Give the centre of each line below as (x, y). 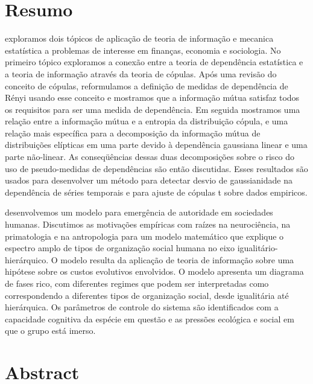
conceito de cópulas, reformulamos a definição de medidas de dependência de (147, 85)
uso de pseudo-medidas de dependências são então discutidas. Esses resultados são (156, 168)
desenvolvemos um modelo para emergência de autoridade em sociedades (139, 212)
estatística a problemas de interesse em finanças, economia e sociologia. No (143, 50)
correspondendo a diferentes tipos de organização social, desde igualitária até (147, 295)
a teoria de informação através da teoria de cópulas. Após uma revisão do (141, 73)
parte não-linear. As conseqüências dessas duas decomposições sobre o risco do (150, 157)
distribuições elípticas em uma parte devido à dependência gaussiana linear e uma (156, 145)
